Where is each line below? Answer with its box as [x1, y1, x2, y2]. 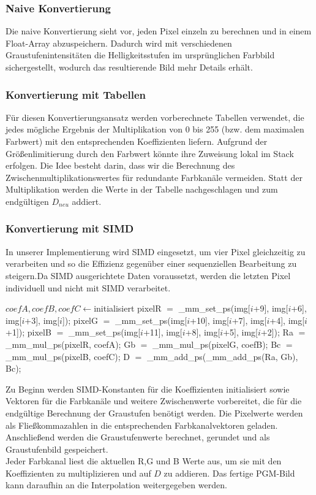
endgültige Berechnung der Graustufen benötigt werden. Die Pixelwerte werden [6, 406, 303, 419]
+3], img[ [24, 313, 60, 326]
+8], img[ [185, 326, 220, 339]
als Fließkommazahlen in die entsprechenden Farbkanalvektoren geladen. [6, 418, 278, 431]
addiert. [72, 194, 102, 207]
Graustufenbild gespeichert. [6, 442, 108, 455]
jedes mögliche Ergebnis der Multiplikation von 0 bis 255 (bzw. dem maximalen [6, 123, 304, 136]
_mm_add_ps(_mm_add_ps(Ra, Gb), [147, 350, 298, 363]
